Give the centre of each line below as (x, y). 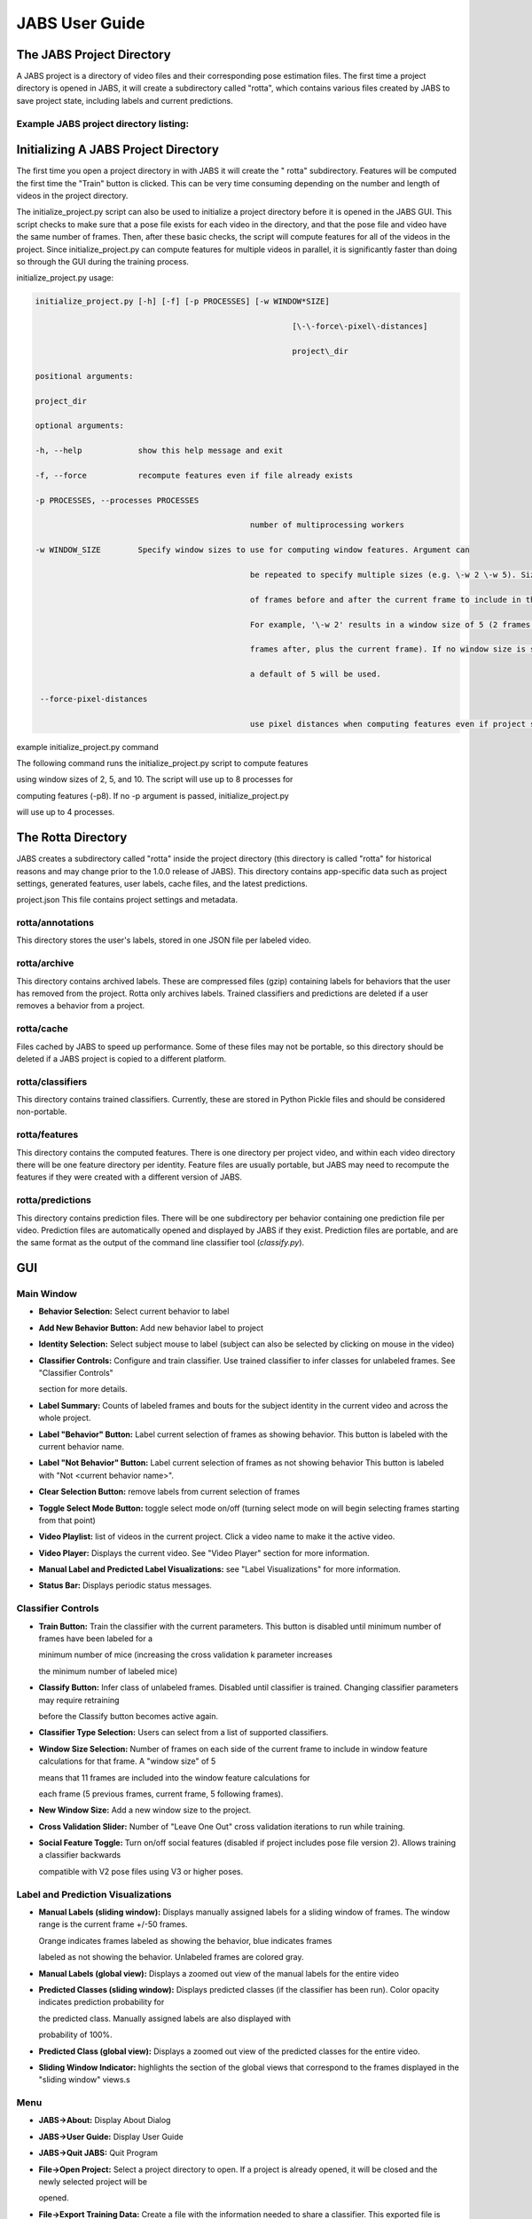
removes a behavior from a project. (81, 1006)
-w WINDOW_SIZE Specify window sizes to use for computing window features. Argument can (252, 550)
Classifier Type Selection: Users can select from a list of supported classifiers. (184, 1733)
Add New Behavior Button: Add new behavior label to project (151, 1328)
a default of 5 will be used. (315, 674)
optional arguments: (79, 426)
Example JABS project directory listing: (103, 123)
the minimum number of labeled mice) (108, 1671)
